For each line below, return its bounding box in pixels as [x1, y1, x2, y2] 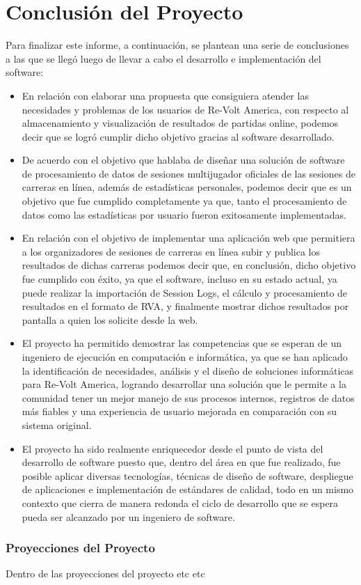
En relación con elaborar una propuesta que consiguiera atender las [22, 88, 309, 102]
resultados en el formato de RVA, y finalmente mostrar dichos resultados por [22, 299, 349, 313]
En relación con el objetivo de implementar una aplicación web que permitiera [22, 231, 355, 245]
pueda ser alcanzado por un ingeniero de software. [22, 509, 235, 524]
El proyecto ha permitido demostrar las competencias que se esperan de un [22, 336, 342, 350]
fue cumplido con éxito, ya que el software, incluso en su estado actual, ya [22, 272, 337, 286]
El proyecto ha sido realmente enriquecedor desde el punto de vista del [22, 441, 323, 455]
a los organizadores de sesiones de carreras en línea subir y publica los [22, 244, 320, 258]
